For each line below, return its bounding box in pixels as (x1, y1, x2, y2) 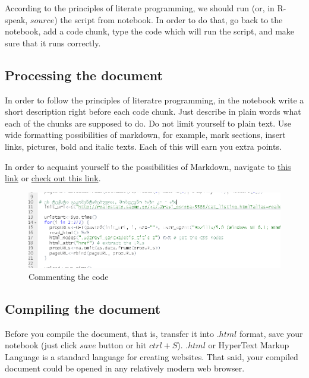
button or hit (99, 339, 147, 351)
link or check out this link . (5, 172, 101, 184)
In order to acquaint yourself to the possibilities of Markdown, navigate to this (5, 160, 291, 172)
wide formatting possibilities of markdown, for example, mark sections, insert (5, 128, 286, 141)
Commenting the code (29, 270, 109, 282)
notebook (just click (5, 339, 77, 351)
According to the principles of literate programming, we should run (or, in (5, 2, 275, 14)
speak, (5, 13, 28, 26)
